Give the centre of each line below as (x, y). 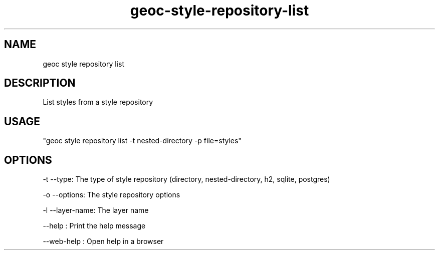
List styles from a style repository (98, 102)
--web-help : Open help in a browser (103, 241)
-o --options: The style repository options (112, 195)
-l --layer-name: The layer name (96, 210)
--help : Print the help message (94, 226)
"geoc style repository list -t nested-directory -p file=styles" (142, 141)
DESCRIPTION (40, 83)
